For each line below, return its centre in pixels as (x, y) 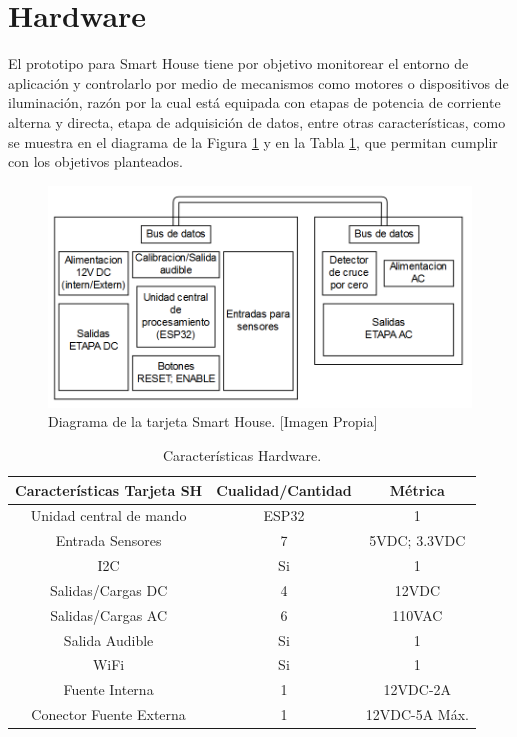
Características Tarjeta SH (109, 489)
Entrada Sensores (108, 540)
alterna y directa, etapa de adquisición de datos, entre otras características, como (257, 121)
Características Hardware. (242, 454)
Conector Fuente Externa (108, 714)
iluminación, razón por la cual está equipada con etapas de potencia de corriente (254, 102)
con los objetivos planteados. (95, 161)
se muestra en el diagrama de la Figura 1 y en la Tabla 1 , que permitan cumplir (253, 141)
